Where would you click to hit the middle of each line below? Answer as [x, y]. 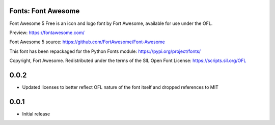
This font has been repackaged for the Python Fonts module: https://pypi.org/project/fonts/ [105, 51]
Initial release [36, 114]
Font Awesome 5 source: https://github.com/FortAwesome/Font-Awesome [87, 42]
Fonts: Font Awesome [45, 11]
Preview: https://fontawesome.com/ [47, 33]
